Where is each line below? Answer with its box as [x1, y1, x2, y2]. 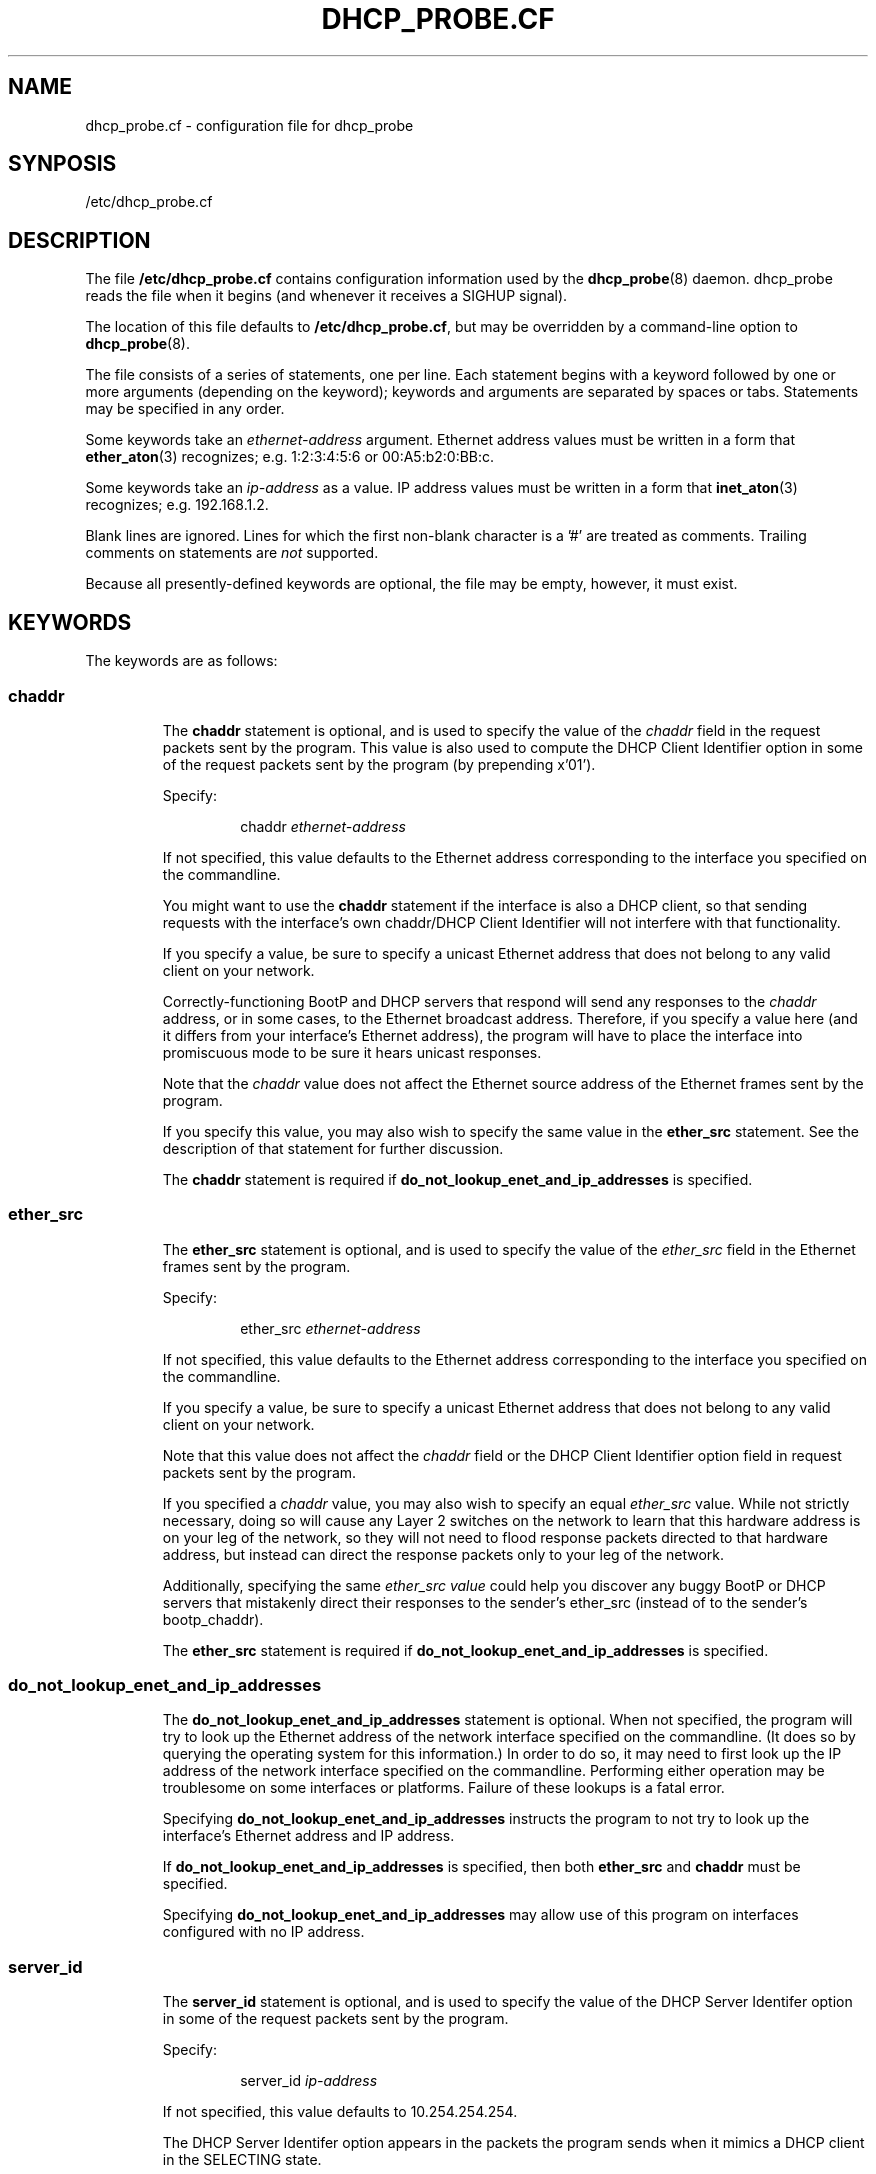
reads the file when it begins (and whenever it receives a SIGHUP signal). [85, 287, 568, 305]
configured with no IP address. [162, 1923, 365, 1941]
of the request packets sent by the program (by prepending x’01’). [162, 755, 596, 773]
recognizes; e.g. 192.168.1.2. [85, 496, 269, 514]
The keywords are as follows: [85, 652, 278, 670]
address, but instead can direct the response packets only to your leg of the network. [162, 1545, 725, 1563]
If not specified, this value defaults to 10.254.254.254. [162, 2103, 518, 2121]
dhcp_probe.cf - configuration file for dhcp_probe [85, 116, 414, 134]
